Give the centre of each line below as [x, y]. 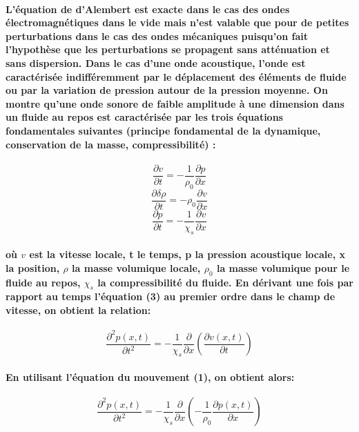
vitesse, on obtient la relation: [78, 310]
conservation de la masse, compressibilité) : [111, 144]
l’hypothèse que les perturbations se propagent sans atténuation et [168, 49]
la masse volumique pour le [283, 267]
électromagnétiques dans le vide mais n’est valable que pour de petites [177, 22]
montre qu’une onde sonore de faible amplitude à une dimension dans [175, 103]
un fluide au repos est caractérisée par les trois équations [144, 117]
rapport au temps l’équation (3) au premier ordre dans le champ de [171, 296]
